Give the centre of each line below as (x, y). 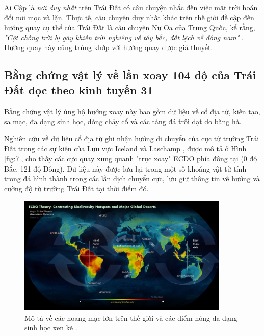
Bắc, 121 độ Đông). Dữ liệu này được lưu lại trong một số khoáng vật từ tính (125, 168)
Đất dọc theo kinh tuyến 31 (79, 90)
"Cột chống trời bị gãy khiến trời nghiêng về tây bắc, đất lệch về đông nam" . (124, 37)
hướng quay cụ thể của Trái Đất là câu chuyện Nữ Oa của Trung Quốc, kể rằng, (130, 27)
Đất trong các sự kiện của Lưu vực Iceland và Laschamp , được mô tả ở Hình (125, 148)
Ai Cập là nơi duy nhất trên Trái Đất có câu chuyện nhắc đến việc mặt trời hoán (131, 7)
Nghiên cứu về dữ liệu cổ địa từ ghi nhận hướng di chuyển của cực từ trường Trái (132, 138)
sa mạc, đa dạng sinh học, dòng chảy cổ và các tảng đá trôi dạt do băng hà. (123, 121)
